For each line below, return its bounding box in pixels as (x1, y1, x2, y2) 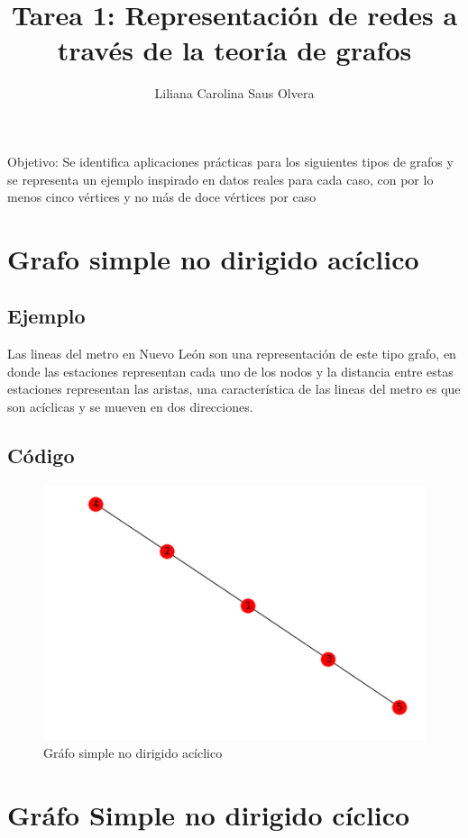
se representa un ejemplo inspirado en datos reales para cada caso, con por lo (7, 169, 434, 188)
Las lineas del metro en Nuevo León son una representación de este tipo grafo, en (7, 344, 456, 363)
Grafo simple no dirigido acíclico (7, 240, 419, 277)
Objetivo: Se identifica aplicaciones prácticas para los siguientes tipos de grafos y (7, 151, 454, 170)
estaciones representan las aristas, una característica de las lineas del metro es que (7, 379, 461, 398)
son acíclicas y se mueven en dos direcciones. (7, 397, 253, 416)
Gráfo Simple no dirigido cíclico (7, 796, 410, 833)
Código (7, 442, 75, 469)
